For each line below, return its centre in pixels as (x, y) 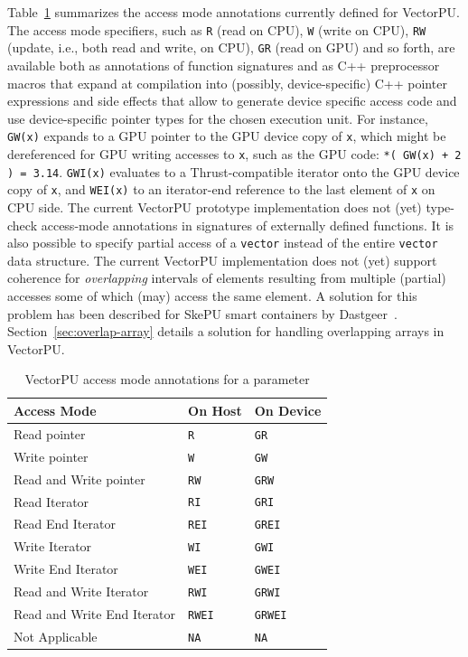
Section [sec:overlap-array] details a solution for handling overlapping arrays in (226, 331)
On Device (288, 410)
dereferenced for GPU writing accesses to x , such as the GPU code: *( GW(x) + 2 (234, 153)
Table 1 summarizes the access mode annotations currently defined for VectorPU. (234, 12)
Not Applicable (56, 636)
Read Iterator (51, 501)
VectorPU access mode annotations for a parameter (167, 379)
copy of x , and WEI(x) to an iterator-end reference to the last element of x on (221, 189)
